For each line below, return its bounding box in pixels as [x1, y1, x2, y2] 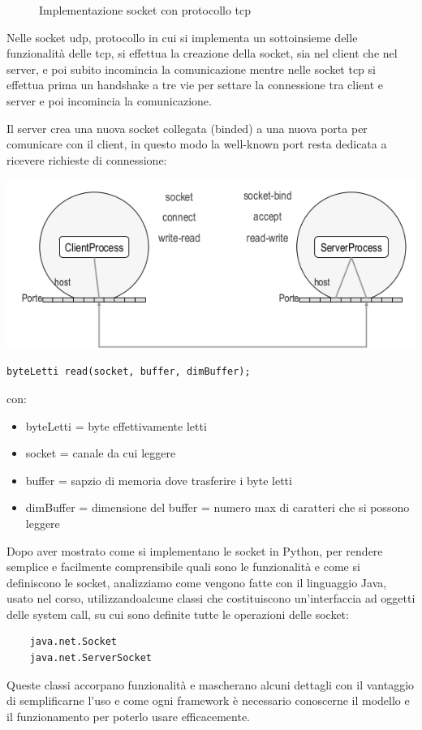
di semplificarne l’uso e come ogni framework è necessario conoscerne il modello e [6, 692, 410, 709]
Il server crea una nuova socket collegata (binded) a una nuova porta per [6, 119, 368, 136]
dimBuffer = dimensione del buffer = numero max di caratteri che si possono [25, 499, 410, 516]
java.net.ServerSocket [29, 652, 152, 664]
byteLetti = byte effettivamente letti [25, 417, 207, 434]
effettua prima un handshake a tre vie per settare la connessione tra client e [6, 76, 384, 93]
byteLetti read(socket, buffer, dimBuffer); [6, 366, 251, 378]
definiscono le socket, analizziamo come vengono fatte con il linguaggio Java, [6, 573, 387, 590]
